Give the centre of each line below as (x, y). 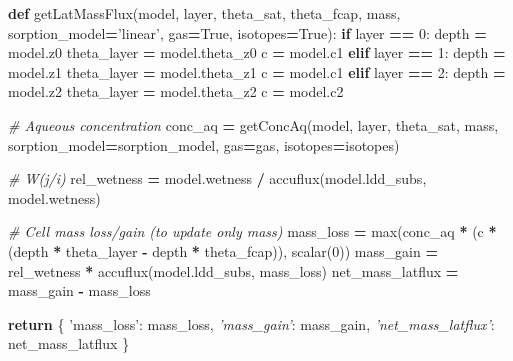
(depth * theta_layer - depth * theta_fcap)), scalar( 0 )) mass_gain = (223, 250)
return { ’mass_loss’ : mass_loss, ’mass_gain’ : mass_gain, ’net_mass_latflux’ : (251, 323)
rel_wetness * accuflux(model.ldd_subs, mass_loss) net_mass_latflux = (233, 270)
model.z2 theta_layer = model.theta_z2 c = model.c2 (176, 91)
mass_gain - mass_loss (79, 290)
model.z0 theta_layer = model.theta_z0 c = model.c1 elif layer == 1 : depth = (257, 52)
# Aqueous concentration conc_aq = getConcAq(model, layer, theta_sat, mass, (253, 124)
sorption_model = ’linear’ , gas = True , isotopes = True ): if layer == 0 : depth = (247, 32)
